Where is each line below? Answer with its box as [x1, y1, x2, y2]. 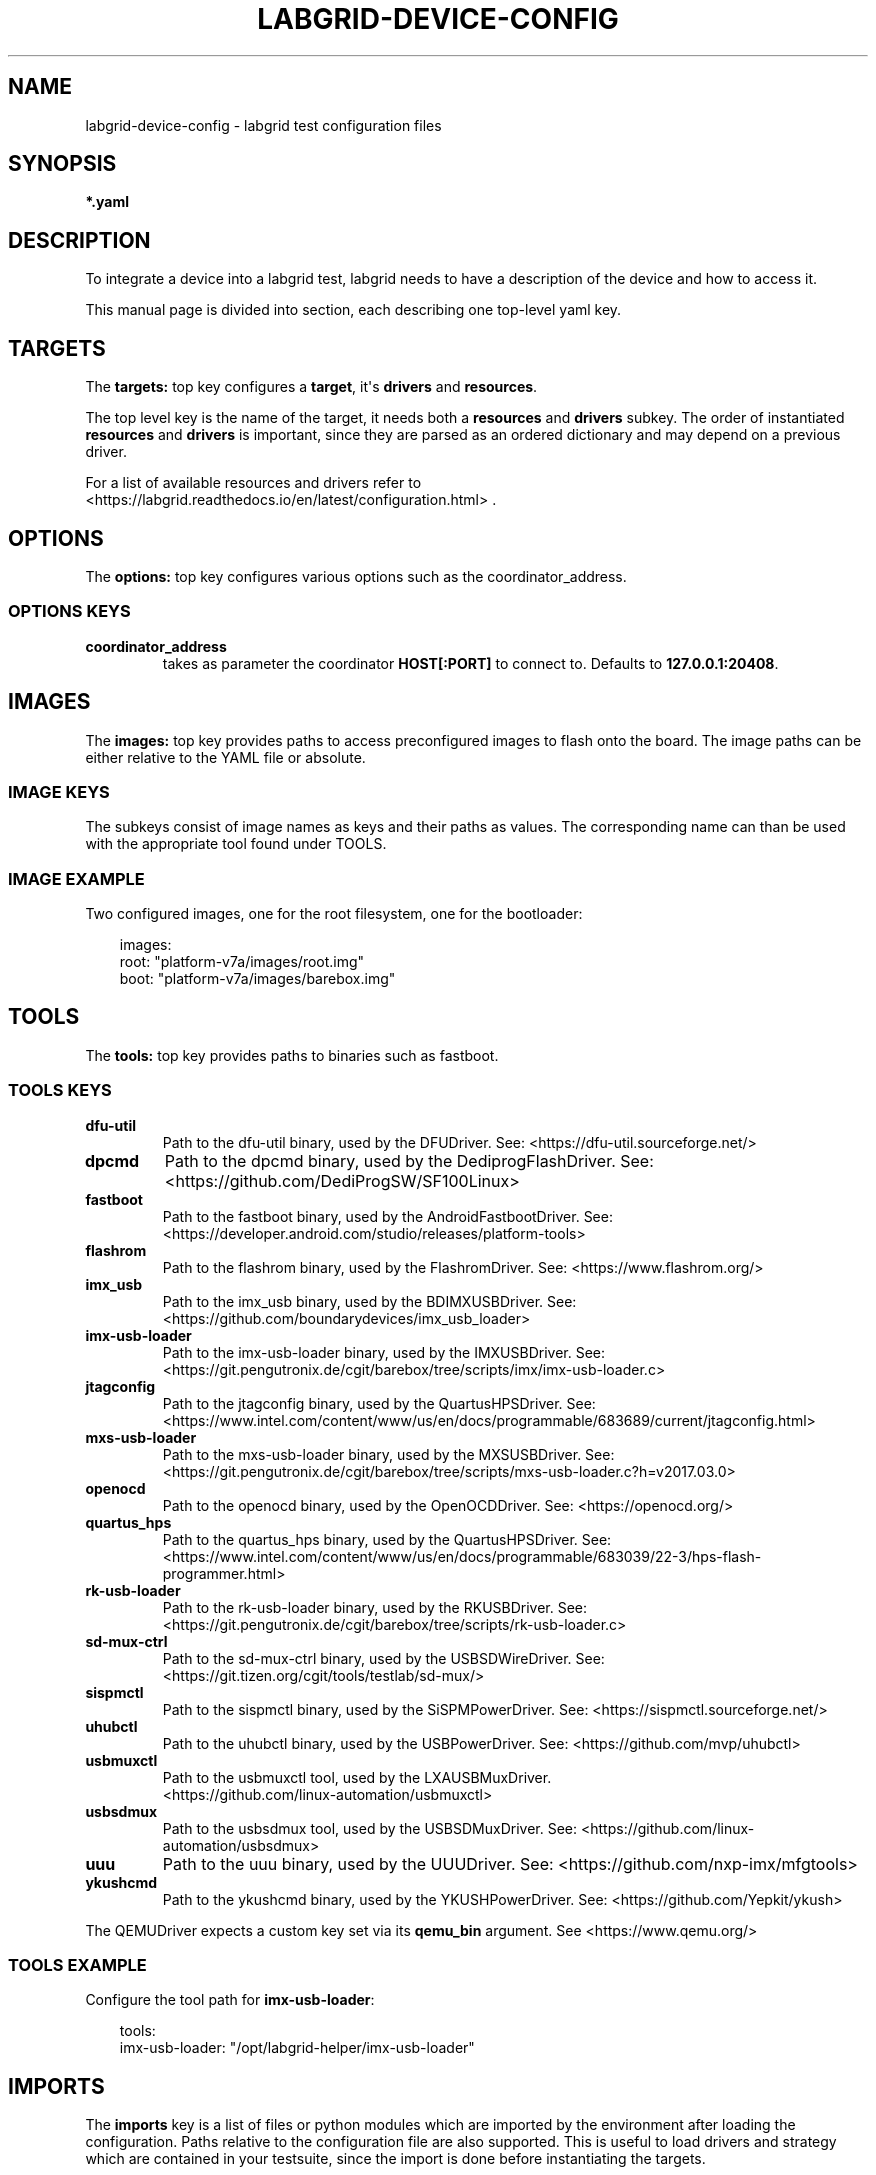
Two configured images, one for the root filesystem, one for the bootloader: [85, 905, 583, 923]
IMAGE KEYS [8, 781, 110, 802]
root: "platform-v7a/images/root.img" [119, 953, 365, 971]
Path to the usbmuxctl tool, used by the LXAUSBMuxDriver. [162, 1768, 552, 1786]
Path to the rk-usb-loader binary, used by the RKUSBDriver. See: [162, 1598, 588, 1616]
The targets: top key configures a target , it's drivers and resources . [85, 378, 538, 396]
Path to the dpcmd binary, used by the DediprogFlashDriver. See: [164, 1150, 654, 1171]
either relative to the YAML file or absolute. [85, 748, 366, 766]
